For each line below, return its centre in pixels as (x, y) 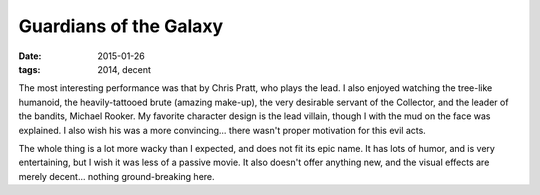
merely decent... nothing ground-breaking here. (116, 176)
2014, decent (124, 69)
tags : (29, 69)
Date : (30, 56)
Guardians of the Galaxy (121, 26)
